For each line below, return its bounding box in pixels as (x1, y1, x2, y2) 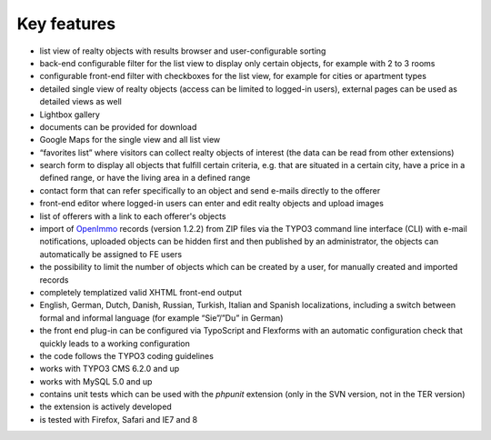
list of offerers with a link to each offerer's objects (39, 210, 226, 222)
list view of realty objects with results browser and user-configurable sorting (39, 45, 326, 56)
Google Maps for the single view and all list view (39, 135, 221, 145)
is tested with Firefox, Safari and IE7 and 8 (39, 414, 198, 425)
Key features (16, 14, 116, 34)
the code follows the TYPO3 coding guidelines (39, 350, 214, 361)
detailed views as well (39, 96, 122, 107)
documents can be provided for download (39, 121, 197, 132)
